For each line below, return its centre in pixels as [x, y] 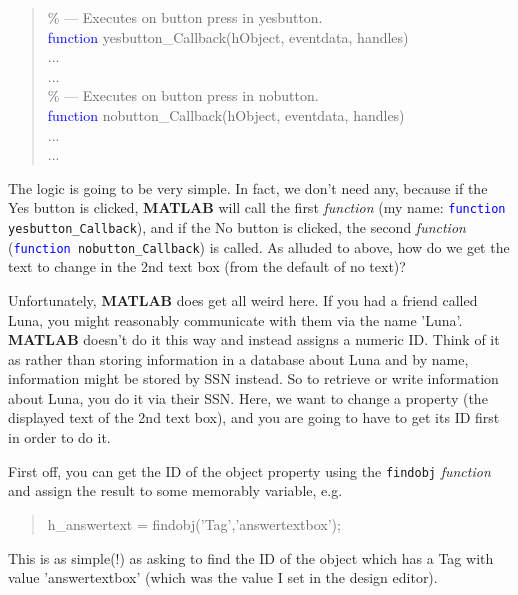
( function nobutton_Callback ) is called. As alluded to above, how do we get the [259, 246]
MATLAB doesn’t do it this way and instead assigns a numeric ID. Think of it [254, 339]
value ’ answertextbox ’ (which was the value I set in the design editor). [223, 577]
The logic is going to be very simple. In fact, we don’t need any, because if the [248, 187]
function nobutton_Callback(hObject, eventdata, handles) [226, 114]
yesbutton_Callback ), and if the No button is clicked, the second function [237, 227]
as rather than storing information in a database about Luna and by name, [238, 358]
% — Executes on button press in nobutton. [183, 95]
